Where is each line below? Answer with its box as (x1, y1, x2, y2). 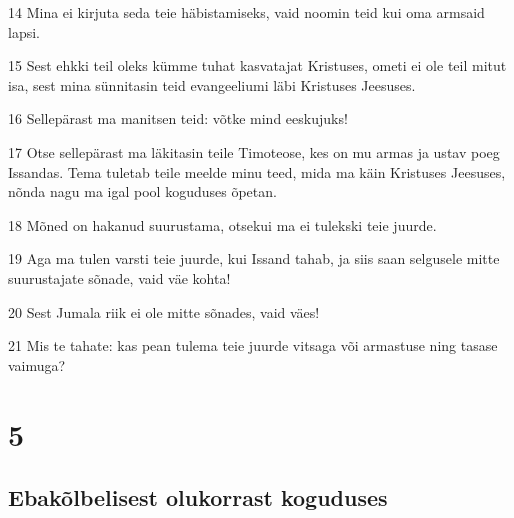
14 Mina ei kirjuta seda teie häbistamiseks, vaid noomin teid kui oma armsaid (8, 2, 485, 22)
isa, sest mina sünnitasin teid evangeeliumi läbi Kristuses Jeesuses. (8, 74, 416, 95)
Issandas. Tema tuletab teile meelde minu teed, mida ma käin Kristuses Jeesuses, (8, 161, 506, 182)
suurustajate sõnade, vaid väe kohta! (8, 267, 231, 288)
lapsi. (8, 21, 40, 42)
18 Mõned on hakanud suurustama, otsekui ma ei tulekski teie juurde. (8, 214, 437, 235)
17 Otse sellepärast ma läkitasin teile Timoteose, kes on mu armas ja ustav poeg (8, 141, 500, 162)
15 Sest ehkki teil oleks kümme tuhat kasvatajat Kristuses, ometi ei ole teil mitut (8, 55, 507, 76)
